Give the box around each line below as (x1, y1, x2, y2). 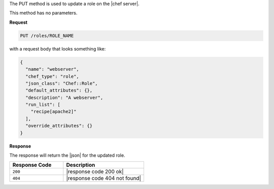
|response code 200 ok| (66, 168, 124, 175)
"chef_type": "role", (25, 73, 80, 79)
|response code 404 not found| (66, 175, 142, 182)
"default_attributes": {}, (25, 87, 93, 93)
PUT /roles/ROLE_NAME (20, 33, 74, 38)
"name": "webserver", (25, 66, 80, 72)
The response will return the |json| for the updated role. (9, 152, 125, 159)
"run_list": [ (25, 102, 61, 108)
